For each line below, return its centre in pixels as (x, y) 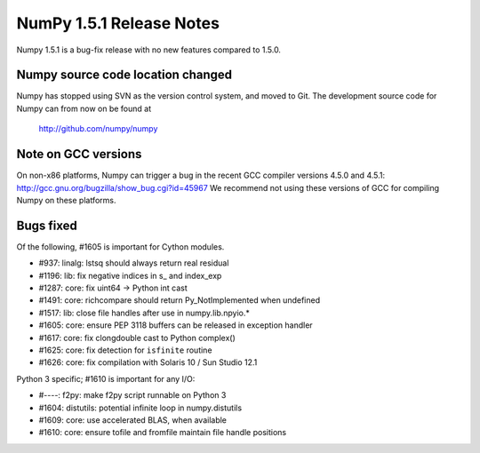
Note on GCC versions (79, 154)
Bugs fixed (47, 225)
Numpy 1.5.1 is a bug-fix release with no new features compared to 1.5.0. (149, 50)
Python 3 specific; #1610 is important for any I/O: (106, 378)
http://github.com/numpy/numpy (98, 129)
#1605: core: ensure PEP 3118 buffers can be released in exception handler (176, 325)
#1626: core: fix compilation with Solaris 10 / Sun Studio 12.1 (148, 362)
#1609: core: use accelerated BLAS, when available (132, 420)
